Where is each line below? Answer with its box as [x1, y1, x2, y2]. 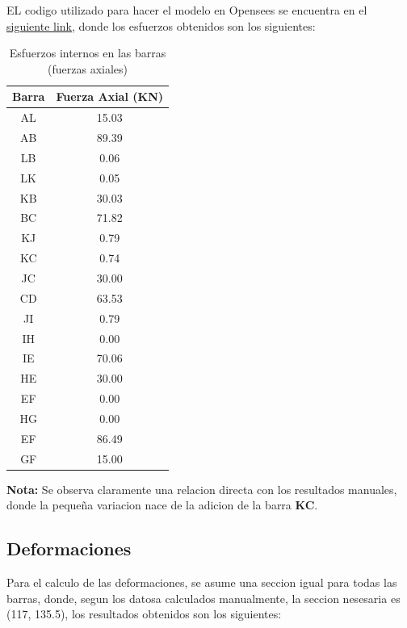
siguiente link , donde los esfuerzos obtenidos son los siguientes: [6, 17, 316, 34]
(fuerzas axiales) [48, 60, 128, 77]
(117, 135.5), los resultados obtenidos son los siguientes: [6, 605, 282, 622]
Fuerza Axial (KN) [56, 88, 163, 105]
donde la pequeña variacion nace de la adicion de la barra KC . [6, 496, 318, 513]
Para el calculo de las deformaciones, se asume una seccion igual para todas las [6, 574, 397, 591]
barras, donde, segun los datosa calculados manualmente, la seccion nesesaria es [6, 589, 401, 606]
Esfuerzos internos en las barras [9, 44, 166, 61]
